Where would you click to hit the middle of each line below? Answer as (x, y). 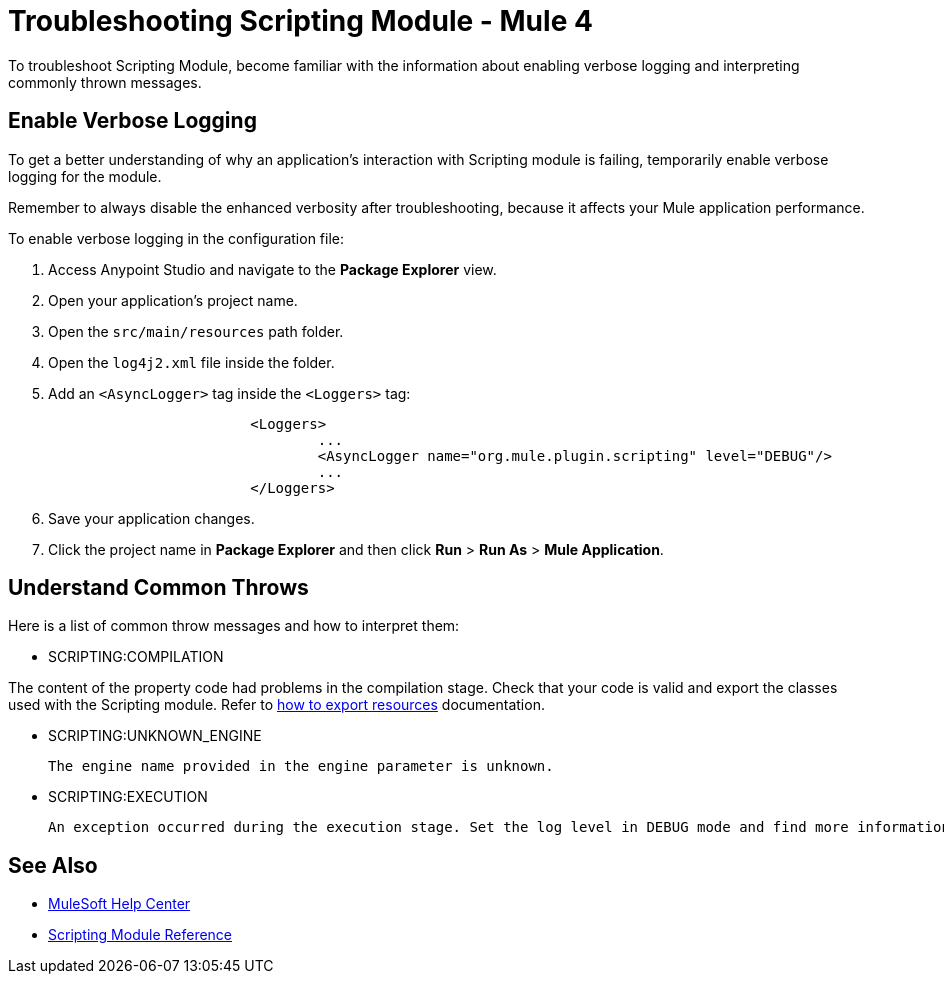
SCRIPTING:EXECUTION (128, 797)
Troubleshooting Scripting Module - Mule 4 (300, 21)
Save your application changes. (151, 518)
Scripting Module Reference (140, 935)
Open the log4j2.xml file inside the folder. (191, 362)
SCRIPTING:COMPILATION (136, 657)
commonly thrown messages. (105, 82)
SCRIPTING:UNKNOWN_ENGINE (155, 736)
